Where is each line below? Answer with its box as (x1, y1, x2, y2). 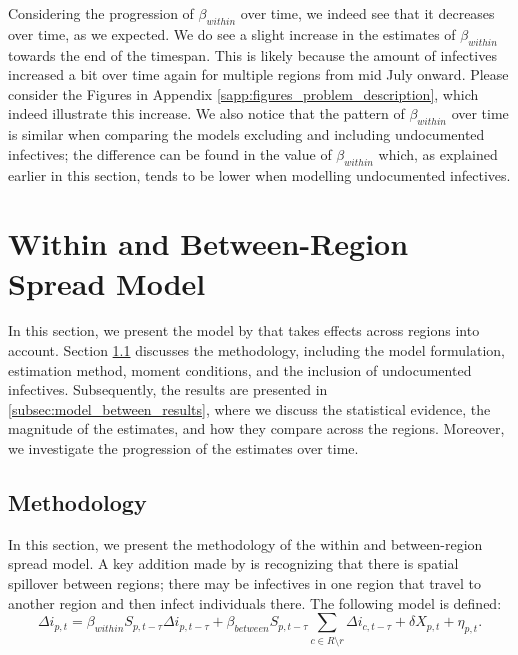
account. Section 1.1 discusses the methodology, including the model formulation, (8, 340, 506, 361)
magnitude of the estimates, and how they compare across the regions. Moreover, (8, 418, 505, 439)
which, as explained (378, 143, 498, 164)
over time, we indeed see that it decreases (240, 3, 495, 23)
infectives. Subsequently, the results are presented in (8, 379, 328, 400)
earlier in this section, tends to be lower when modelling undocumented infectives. (8, 164, 511, 185)
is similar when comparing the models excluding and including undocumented (8, 124, 485, 145)
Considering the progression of (8, 3, 194, 23)
